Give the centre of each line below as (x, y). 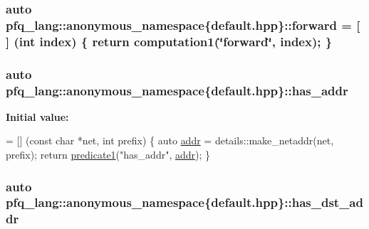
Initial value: (37, 116)
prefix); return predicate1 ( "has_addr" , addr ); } (108, 155)
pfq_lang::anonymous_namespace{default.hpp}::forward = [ (183, 25)
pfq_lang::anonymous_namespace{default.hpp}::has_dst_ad (184, 202)
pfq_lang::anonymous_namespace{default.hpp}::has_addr (177, 90)
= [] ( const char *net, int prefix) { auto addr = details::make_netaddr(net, (170, 140)
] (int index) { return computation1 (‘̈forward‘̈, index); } (169, 41)
